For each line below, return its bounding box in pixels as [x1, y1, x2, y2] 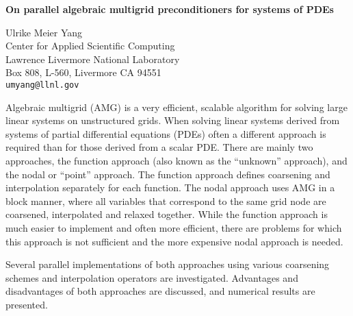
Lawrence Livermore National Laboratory [5, 51, 180, 66]
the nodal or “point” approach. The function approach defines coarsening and [5, 167, 330, 181]
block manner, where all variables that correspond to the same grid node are [5, 193, 326, 208]
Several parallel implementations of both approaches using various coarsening [5, 257, 330, 271]
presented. [5, 297, 48, 311]
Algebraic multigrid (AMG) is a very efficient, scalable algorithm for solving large [5, 99, 348, 114]
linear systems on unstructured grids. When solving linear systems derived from [5, 113, 340, 127]
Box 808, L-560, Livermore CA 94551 [5, 65, 161, 80]
